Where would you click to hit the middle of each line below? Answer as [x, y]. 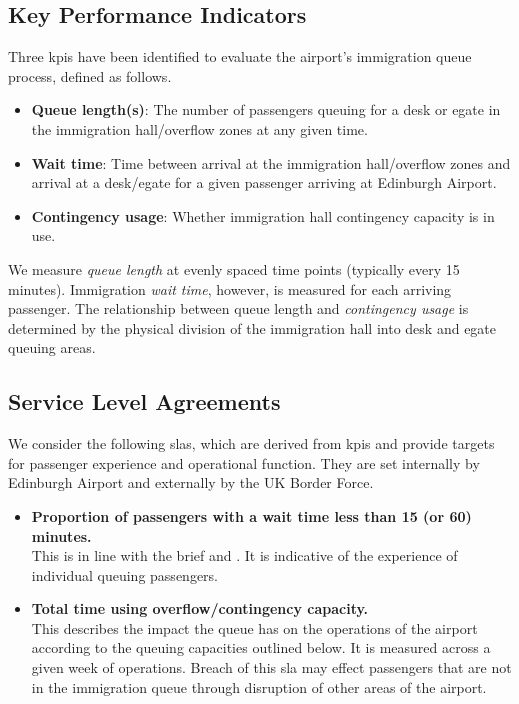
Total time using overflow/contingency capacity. [200, 608]
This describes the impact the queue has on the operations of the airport [254, 627]
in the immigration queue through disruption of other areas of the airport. [259, 686]
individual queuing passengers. [124, 574]
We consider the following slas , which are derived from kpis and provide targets [251, 443]
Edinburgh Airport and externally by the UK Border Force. [191, 482]
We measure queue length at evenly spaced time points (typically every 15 [234, 268]
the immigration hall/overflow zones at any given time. [199, 128]
